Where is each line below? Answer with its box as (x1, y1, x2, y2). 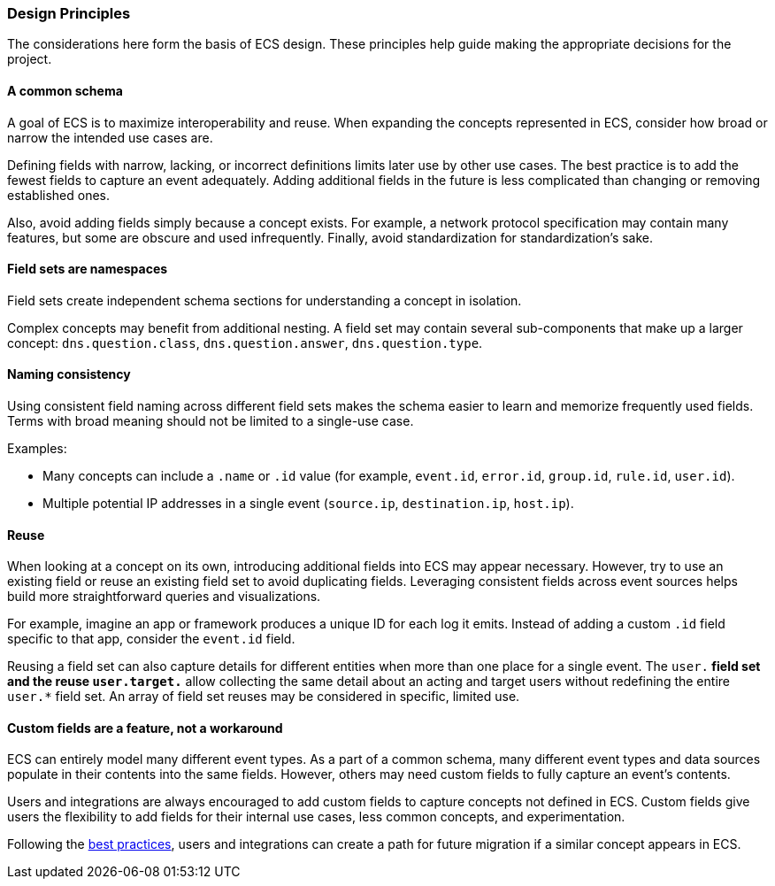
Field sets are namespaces (7, 261, 168, 277)
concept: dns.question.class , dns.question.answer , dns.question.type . (7, 335, 483, 351)
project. (7, 51, 52, 67)
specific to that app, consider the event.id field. (7, 631, 295, 647)
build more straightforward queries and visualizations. (7, 589, 321, 605)
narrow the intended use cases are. (7, 129, 213, 145)
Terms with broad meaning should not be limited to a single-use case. (7, 413, 414, 429)
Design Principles (7, 4, 131, 22)
